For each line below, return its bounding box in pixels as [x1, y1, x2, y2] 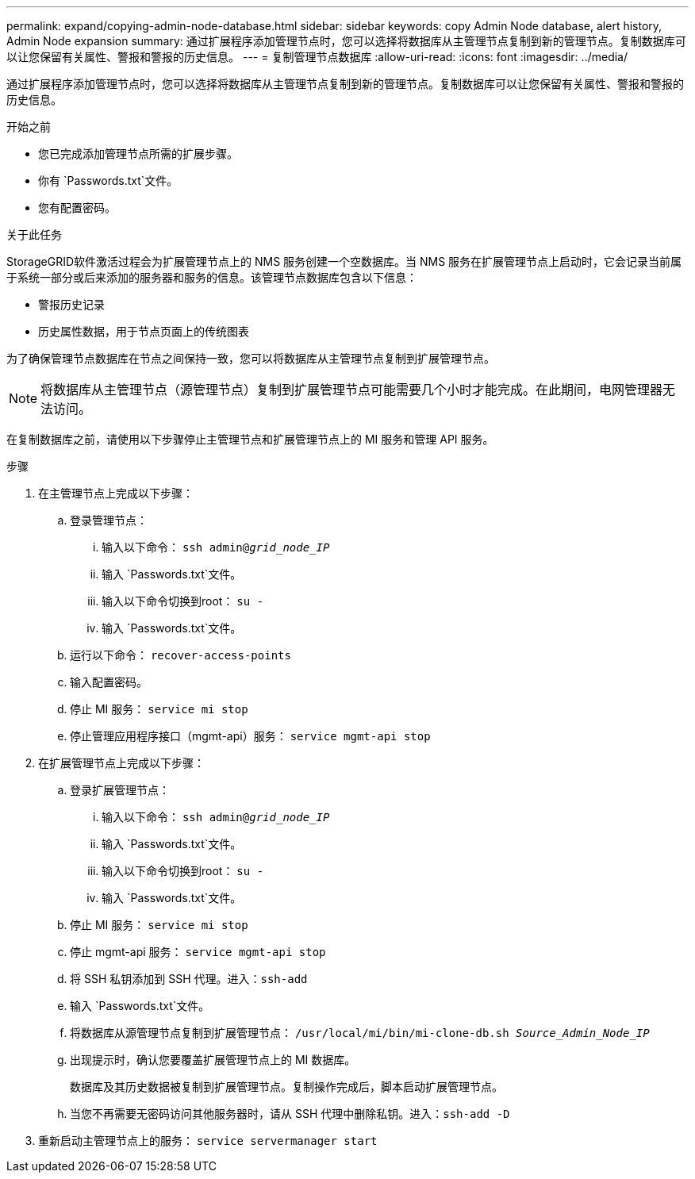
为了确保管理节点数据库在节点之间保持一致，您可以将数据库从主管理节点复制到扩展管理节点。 [6, 351, 495, 365]
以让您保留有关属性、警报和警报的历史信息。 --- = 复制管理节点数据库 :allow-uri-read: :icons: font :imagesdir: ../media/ [6, 50, 628, 63]
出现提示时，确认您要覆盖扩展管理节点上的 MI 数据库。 [70, 1053, 356, 1066]
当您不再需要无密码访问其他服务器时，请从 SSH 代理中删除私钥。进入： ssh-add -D [70, 1107, 510, 1120]
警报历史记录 [38, 298, 105, 311]
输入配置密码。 [70, 675, 148, 689]
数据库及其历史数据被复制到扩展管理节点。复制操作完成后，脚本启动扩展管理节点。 [70, 1080, 503, 1093]
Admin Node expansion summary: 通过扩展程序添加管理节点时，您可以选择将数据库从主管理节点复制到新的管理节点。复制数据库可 [6, 34, 686, 48]
